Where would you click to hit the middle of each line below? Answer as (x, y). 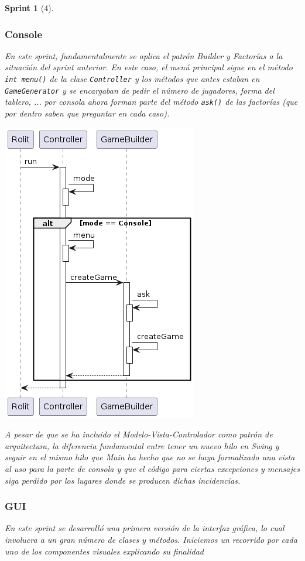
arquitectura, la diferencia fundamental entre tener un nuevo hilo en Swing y (142, 445)
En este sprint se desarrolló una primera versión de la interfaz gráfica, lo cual (145, 528)
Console (24, 34)
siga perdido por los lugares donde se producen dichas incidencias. (123, 480)
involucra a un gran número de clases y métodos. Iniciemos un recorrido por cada (151, 539)
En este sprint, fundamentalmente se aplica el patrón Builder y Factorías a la (144, 55)
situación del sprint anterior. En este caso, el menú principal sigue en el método (149, 67)
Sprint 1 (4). (29, 8)
